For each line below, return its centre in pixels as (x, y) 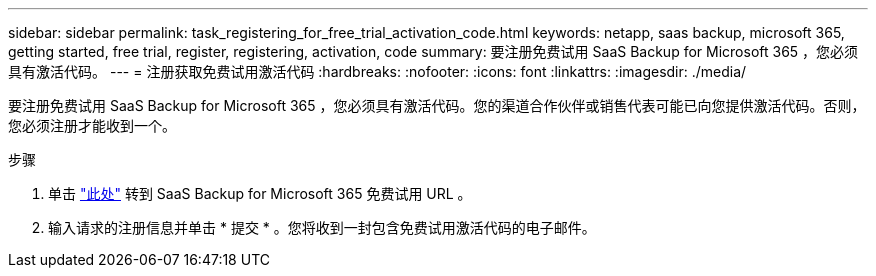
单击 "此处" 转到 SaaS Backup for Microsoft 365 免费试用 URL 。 (260, 193)
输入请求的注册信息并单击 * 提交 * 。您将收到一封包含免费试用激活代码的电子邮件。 (322, 227)
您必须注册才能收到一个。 (92, 125)
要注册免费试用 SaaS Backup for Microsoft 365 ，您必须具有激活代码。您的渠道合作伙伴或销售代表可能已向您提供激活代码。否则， (437, 105)
